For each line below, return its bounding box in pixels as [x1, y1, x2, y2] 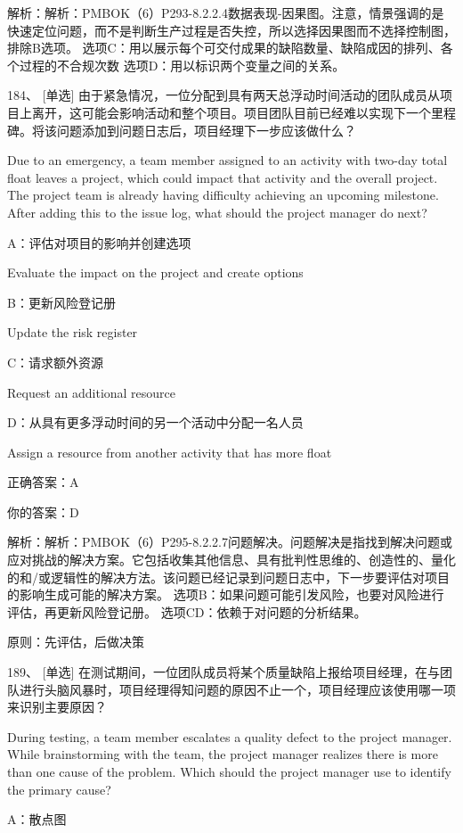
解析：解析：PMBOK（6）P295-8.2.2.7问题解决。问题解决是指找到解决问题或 [7, 532, 452, 551]
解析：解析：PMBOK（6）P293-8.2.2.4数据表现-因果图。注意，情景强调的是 [7, 4, 444, 21]
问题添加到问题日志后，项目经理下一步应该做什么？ [56, 120, 356, 139]
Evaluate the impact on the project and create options [7, 263, 304, 282]
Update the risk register [7, 323, 138, 342]
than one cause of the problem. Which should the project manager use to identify [7, 763, 451, 780]
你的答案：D [7, 502, 79, 521]
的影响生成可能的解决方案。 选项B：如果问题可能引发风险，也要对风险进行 [7, 585, 444, 604]
